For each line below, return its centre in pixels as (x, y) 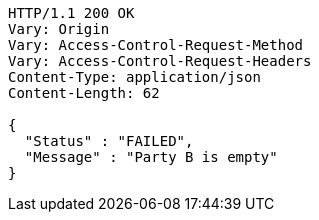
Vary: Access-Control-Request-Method (156, 45)
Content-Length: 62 (84, 93)
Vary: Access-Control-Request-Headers (160, 61)
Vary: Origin (59, 29)
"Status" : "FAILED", (109, 141)
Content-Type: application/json (134, 77)
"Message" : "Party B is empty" (151, 157)
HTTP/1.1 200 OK (71, 13)
